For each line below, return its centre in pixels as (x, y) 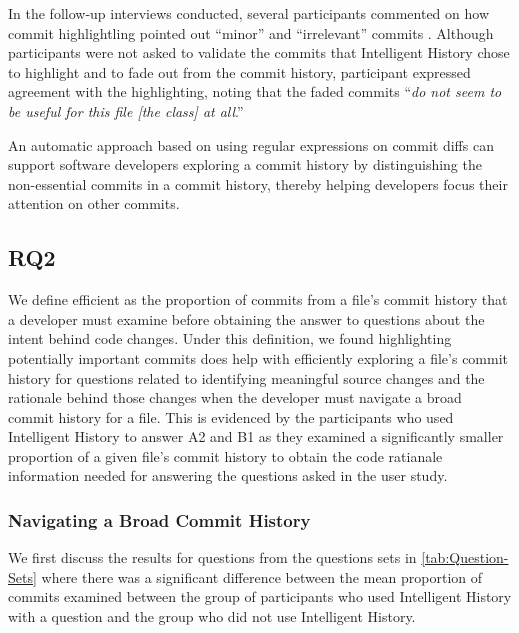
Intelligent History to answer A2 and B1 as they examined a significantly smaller (256, 436)
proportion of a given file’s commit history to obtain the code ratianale (225, 455)
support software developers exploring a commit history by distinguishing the (245, 164)
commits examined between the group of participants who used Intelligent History (260, 596)
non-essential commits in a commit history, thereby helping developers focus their (258, 183)
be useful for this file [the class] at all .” (126, 110)
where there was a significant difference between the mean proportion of (262, 576)
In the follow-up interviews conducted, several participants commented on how (248, 13)
